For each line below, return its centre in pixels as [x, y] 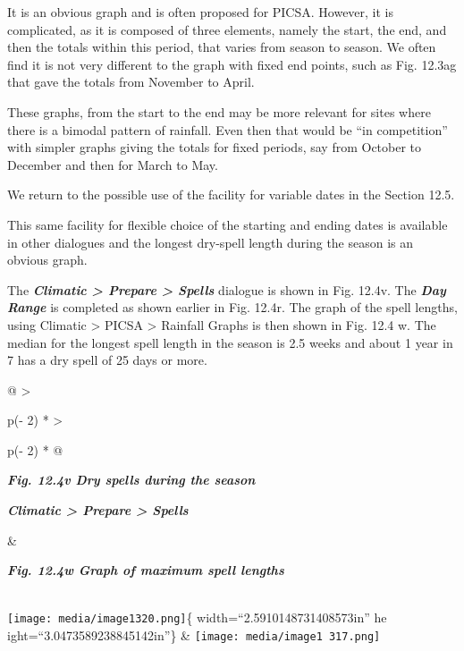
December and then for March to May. [113, 164]
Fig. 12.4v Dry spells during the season [131, 480]
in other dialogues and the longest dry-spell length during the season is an [211, 242]
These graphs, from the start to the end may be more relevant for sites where [219, 111]
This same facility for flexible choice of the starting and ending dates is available [228, 224]
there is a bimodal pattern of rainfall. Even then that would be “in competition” [228, 129]
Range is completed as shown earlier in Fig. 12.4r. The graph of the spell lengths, [232, 307]
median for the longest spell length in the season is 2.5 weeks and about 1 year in [230, 342]
